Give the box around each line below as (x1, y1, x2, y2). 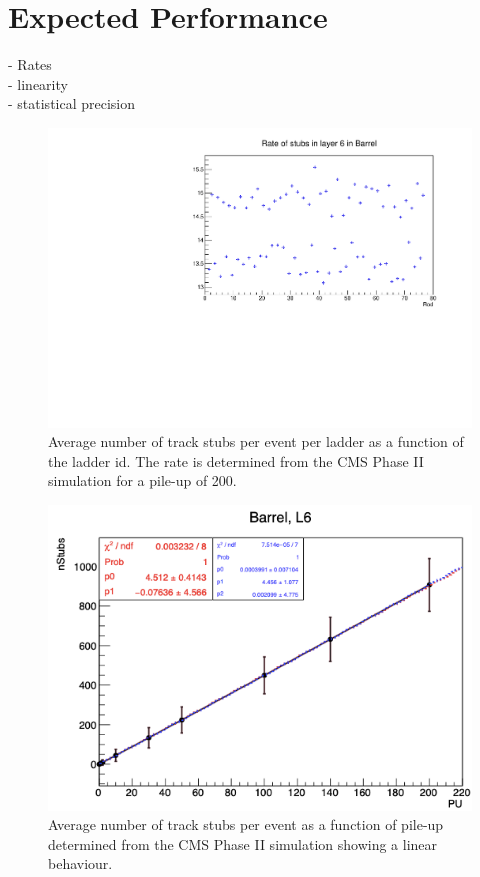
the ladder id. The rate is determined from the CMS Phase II (48, 450, 424, 471)
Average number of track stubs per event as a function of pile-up (48, 814, 444, 835)
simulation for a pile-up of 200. (48, 470, 237, 491)
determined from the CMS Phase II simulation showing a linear (48, 833, 438, 854)
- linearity (8, 73, 68, 94)
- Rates (8, 54, 52, 75)
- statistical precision (8, 93, 136, 114)
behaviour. (48, 853, 113, 874)
